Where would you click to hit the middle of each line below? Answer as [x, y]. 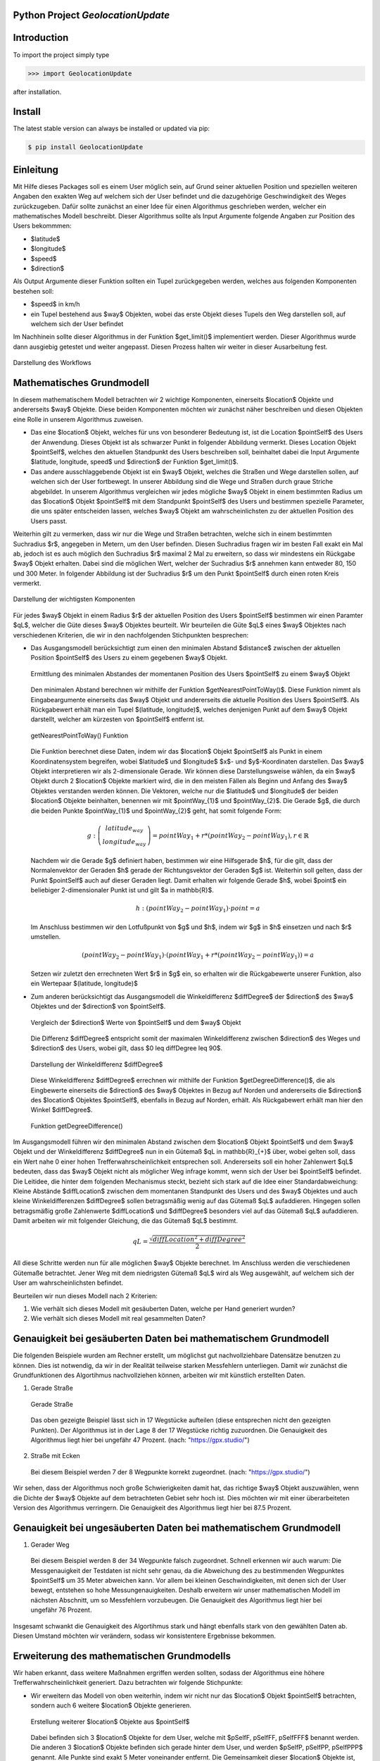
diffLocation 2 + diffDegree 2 [199, 1239]
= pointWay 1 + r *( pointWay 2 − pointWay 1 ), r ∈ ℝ [230, 836]
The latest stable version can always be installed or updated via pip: [112, 129]
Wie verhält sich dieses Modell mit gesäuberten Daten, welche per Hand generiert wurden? [163, 1309]
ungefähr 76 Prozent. [61, 1610]
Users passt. [49, 521]
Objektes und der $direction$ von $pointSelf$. [98, 1007]
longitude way [125, 843]
